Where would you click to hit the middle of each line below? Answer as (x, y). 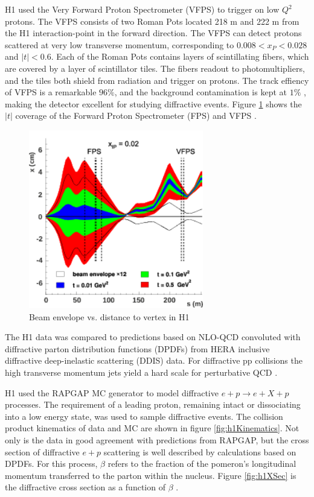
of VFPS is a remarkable (51, 92)
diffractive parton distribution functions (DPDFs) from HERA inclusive (137, 348)
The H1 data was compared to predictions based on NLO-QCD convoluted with (153, 337)
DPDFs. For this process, (51, 464)
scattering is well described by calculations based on (200, 451)
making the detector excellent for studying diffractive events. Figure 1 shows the (153, 103)
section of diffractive (42, 451)
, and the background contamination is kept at (200, 92)
